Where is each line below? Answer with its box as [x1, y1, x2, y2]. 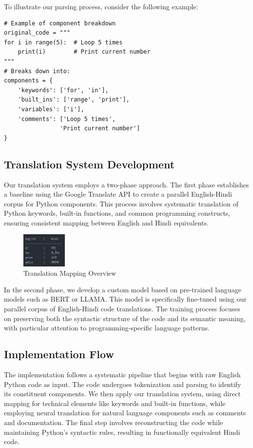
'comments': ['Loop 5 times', [18, 115, 116, 122]
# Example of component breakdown [4, 20, 116, 27]
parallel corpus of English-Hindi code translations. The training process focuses [4, 304, 240, 313]
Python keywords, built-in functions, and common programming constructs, [4, 208, 231, 218]
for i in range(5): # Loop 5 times [4, 39, 123, 46]
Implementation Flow [4, 346, 114, 362]
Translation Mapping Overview [23, 268, 117, 278]
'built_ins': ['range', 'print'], [18, 96, 130, 103]
